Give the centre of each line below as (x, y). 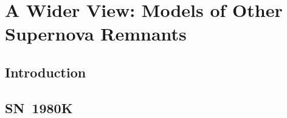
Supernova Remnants (96, 34)
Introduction (46, 72)
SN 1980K (39, 107)
